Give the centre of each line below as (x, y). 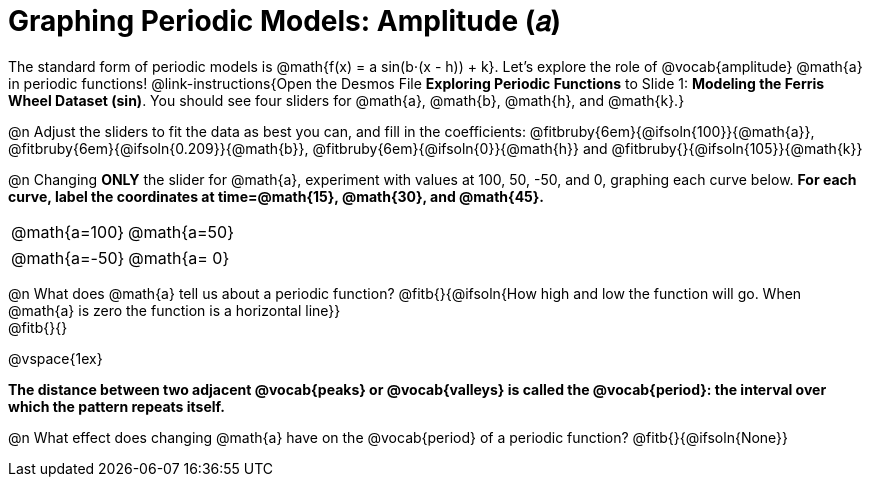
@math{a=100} (68, 231)
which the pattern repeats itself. (116, 406)
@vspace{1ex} (55, 358)
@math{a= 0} (179, 257)
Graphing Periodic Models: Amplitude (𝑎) (285, 21)
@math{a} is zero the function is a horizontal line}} (174, 310)
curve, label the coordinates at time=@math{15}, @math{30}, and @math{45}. (276, 196)
